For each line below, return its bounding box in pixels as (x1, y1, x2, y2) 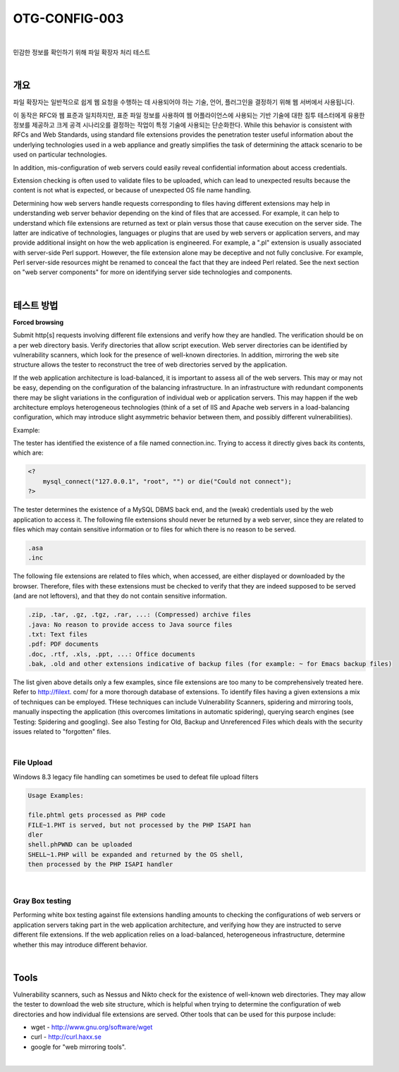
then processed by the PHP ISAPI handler (27, 861, 173, 868)
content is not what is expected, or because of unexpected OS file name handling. (13, 186, 252, 195)
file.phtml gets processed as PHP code (27, 811, 166, 819)
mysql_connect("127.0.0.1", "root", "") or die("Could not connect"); (42, 477, 293, 486)
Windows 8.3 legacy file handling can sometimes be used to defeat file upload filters (13, 772, 259, 781)
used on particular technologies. (13, 150, 107, 159)
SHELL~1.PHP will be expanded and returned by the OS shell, (27, 850, 244, 858)
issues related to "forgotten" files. (13, 727, 111, 736)
